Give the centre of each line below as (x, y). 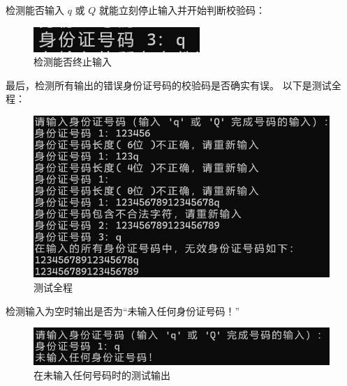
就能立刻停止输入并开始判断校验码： (182, 10)
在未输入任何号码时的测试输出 (102, 375)
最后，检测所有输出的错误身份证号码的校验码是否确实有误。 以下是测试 (169, 85)
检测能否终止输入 (73, 62)
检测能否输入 (35, 10)
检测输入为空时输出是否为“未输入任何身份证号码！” (123, 310)
